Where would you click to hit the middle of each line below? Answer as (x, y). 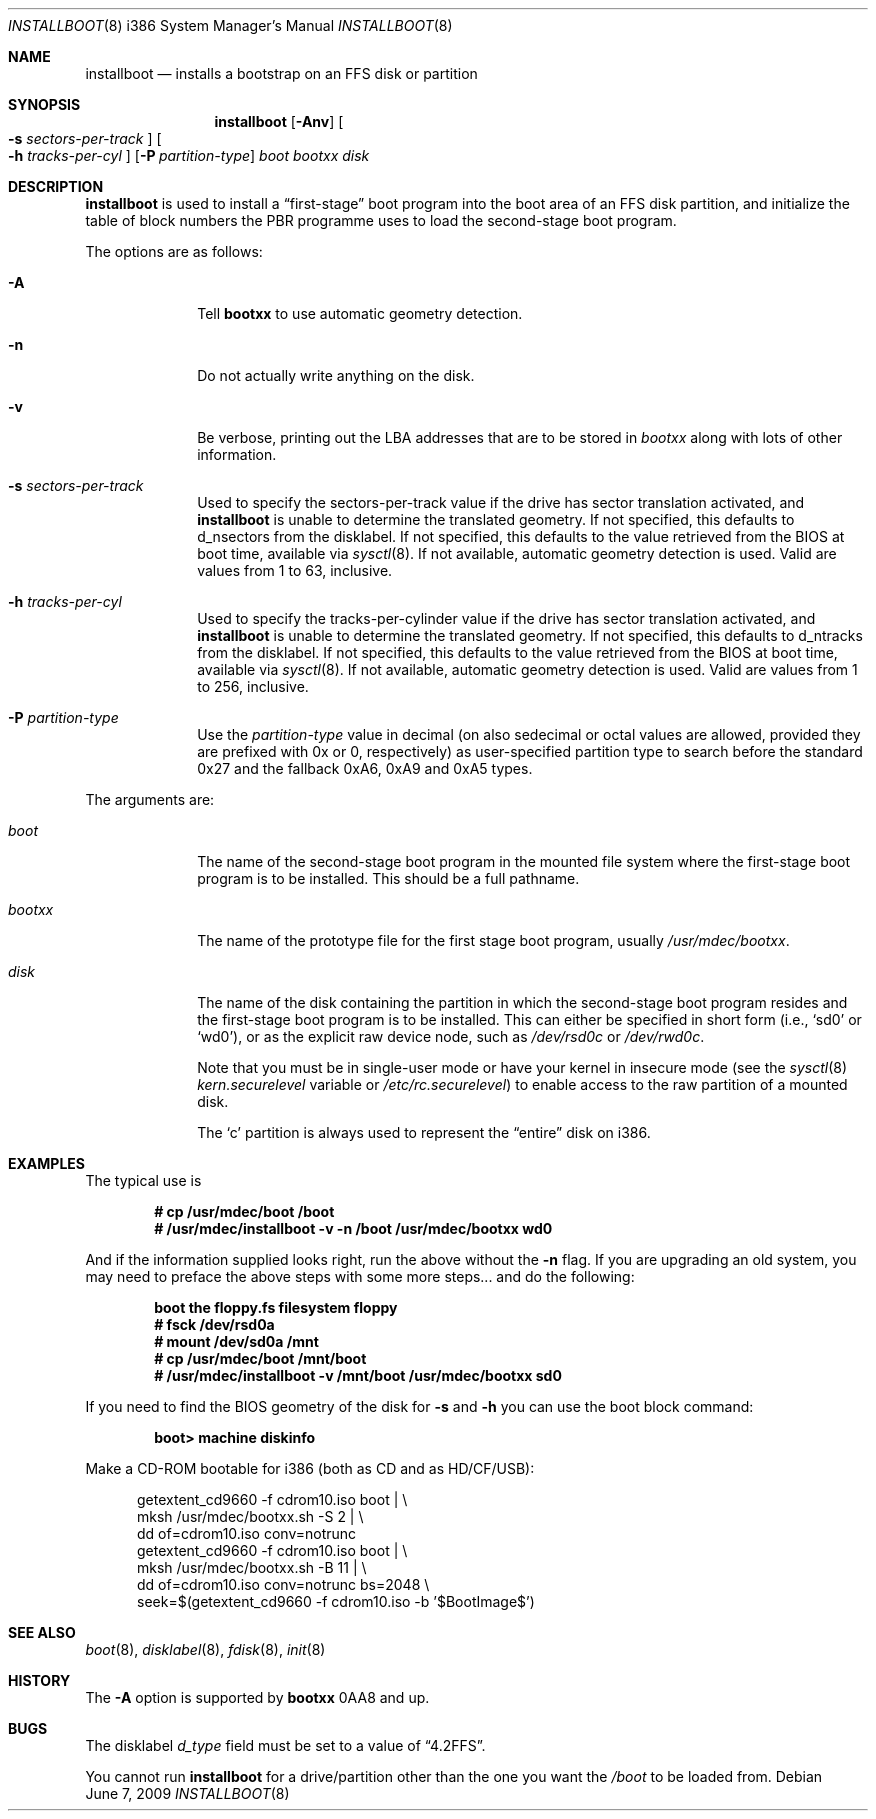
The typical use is (143, 1180)
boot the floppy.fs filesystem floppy (276, 1307)
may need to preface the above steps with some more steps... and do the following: (360, 1276)
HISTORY (39, 1680)
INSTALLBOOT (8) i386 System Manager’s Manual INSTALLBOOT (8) (230, 25)
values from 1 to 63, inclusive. (295, 570)
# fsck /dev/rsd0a (214, 1324)
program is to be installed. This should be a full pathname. (388, 878)
